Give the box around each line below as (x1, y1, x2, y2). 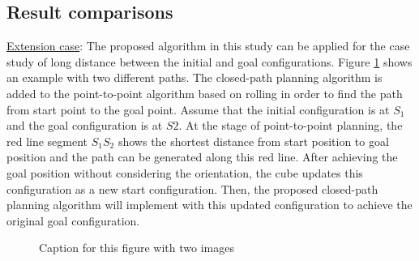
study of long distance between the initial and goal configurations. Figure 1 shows (6, 53, 413, 70)
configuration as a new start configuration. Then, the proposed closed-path (6, 180, 378, 197)
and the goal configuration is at (6, 117, 163, 134)
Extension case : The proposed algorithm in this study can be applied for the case (6, 37, 410, 54)
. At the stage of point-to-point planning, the (178, 117, 403, 134)
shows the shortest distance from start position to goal (118, 132, 389, 149)
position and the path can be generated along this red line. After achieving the (6, 148, 398, 165)
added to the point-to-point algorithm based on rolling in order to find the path (6, 84, 403, 101)
